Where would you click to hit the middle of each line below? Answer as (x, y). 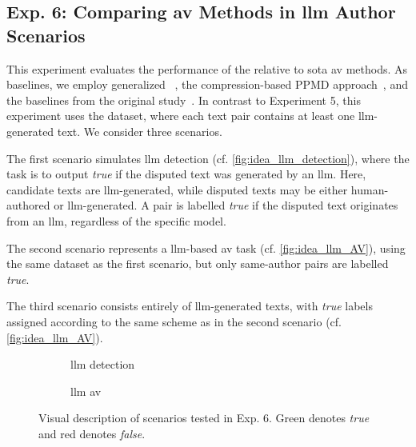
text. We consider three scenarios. (140, 131)
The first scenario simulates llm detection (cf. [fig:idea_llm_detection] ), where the (208, 158)
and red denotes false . (92, 433)
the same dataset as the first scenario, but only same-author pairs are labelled (198, 263)
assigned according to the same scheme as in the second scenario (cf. (174, 321)
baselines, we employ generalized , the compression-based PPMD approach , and (207, 84)
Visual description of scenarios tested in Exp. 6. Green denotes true (204, 418)
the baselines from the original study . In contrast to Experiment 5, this (184, 100)
